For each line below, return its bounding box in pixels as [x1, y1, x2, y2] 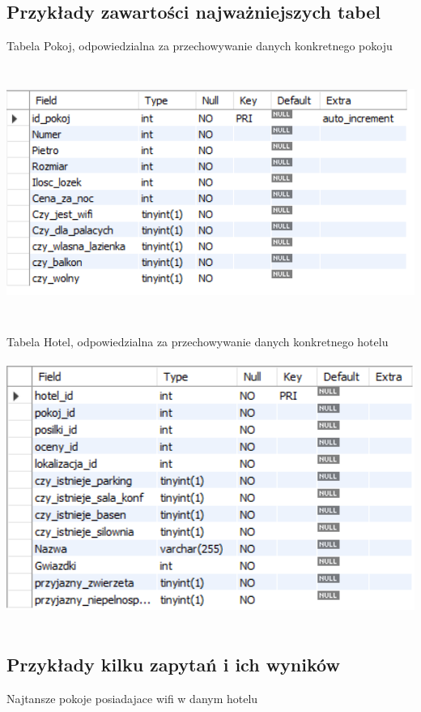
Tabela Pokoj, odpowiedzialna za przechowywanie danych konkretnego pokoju [6, 37, 393, 54]
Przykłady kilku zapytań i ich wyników [6, 652, 340, 677]
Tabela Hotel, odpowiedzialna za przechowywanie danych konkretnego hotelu [6, 332, 389, 350]
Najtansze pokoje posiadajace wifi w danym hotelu [6, 690, 258, 707]
